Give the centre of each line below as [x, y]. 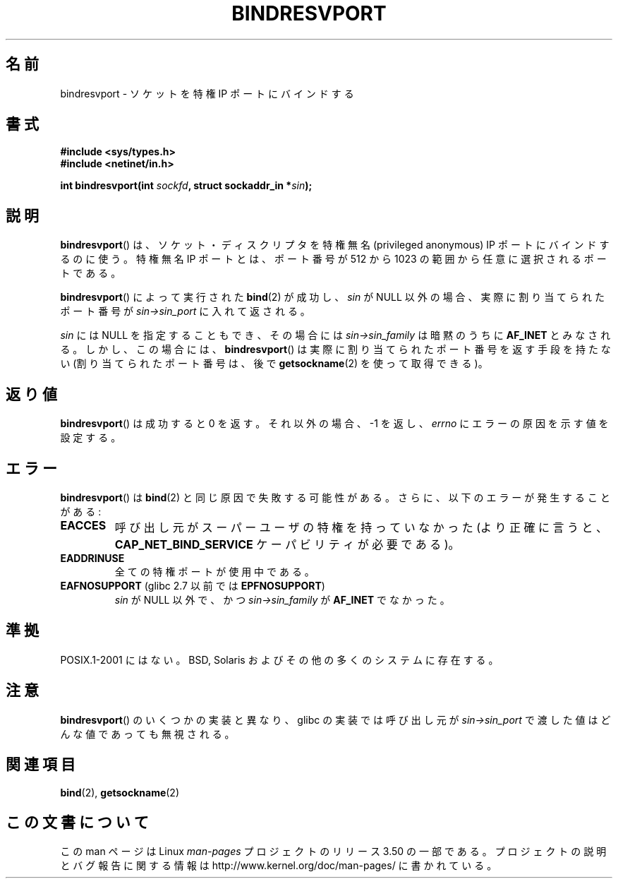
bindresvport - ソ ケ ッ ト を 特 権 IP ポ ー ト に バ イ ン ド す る [207, 93]
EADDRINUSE [92, 558]
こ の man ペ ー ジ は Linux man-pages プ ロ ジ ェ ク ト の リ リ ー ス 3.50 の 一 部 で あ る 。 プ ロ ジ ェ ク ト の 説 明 [333, 852]
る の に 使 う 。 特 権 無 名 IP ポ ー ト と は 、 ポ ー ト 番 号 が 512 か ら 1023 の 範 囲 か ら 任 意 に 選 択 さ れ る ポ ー [333, 259]
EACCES [83, 525]
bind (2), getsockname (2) [120, 792]
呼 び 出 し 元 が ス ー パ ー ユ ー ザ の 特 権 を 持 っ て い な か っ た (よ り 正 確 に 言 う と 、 [361, 527]
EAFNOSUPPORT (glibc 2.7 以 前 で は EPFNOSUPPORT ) [193, 585]
